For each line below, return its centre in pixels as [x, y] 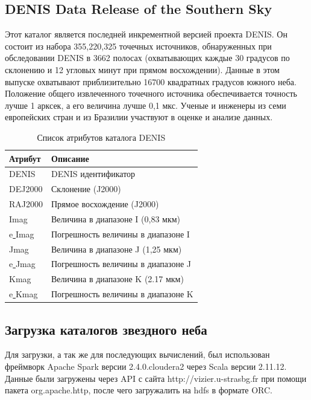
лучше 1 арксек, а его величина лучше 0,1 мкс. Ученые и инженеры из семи [146, 105]
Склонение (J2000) [86, 189]
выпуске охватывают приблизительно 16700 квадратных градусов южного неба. [151, 81]
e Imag [22, 234]
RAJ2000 [26, 204]
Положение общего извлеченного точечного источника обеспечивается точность [151, 93]
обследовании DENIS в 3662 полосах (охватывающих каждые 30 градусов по [147, 58]
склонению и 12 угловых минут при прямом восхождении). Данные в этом [142, 69]
